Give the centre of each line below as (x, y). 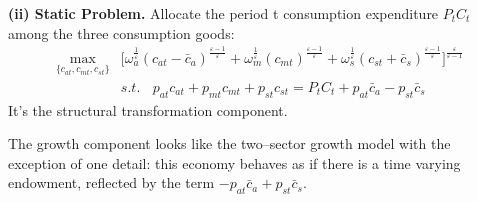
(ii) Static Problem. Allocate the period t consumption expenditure (223, 13)
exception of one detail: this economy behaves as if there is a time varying (234, 162)
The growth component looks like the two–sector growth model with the (229, 143)
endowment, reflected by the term (111, 182)
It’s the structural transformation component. (148, 109)
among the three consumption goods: (121, 32)
